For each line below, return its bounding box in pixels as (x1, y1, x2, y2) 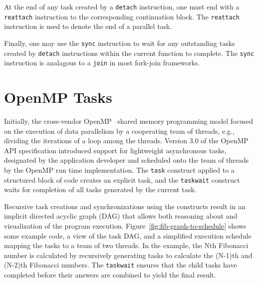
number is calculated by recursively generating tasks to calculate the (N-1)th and (4, 250, 253, 260)
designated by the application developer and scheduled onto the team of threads (4, 155, 249, 165)
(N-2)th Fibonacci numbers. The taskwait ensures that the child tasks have (4, 260, 237, 270)
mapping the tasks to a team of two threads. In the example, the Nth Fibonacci (4, 240, 249, 251)
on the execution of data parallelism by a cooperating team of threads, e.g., (4, 125, 235, 136)
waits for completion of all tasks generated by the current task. (4, 184, 197, 195)
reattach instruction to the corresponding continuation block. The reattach (4, 11, 240, 21)
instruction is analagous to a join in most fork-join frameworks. (4, 57, 200, 68)
